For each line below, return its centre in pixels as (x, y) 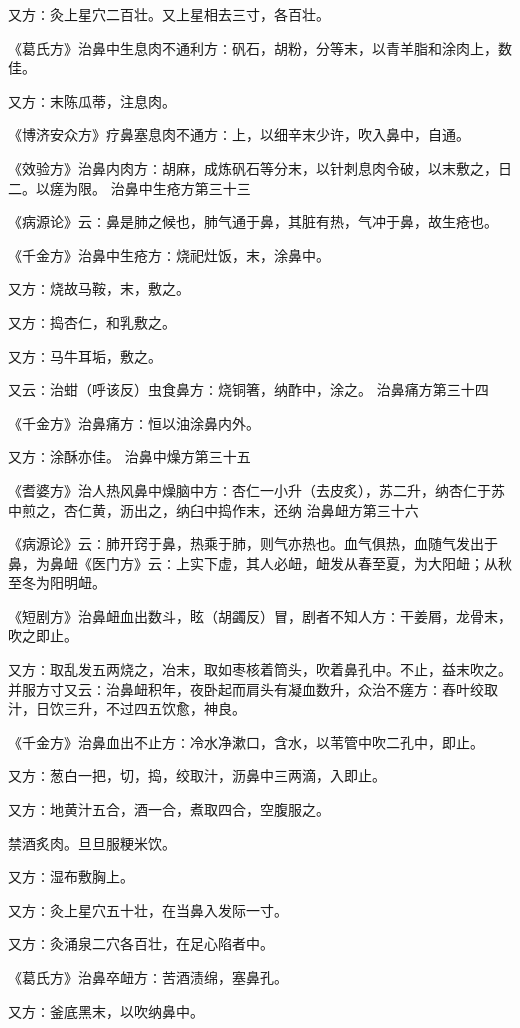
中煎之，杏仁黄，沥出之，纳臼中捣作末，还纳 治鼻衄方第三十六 (213, 509)
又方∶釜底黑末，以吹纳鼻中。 (106, 1010)
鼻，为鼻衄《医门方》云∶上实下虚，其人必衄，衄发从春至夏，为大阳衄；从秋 (260, 562)
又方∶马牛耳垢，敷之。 (85, 355)
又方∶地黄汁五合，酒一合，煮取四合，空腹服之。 (169, 809)
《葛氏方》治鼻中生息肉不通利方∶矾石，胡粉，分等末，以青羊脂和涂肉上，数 (260, 47)
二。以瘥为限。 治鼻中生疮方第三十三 (129, 187)
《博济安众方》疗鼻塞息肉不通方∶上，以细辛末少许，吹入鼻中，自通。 (239, 134)
